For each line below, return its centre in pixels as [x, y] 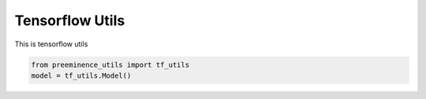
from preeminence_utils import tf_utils [110, 64]
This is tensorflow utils [51, 44]
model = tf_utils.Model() [81, 75]
